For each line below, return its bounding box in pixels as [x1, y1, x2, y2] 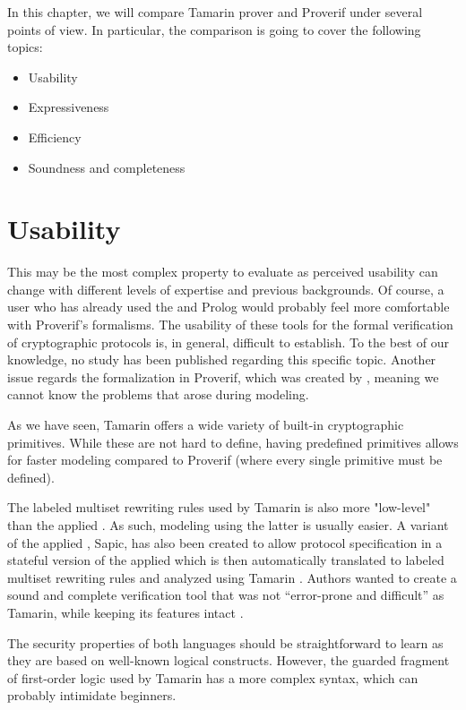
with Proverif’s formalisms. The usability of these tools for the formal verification [7, 315, 453, 334]
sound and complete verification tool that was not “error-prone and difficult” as [7, 586, 444, 604]
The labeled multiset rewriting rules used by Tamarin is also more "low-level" [7, 498, 431, 517]
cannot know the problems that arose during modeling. [7, 385, 309, 404]
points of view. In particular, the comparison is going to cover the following [7, 20, 421, 38]
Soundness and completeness [28, 158, 186, 176]
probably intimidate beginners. [7, 686, 177, 705]
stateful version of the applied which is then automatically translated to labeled [7, 551, 444, 569]
